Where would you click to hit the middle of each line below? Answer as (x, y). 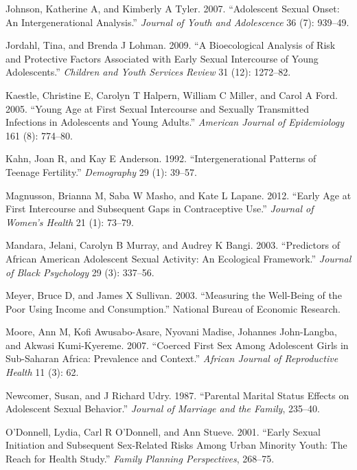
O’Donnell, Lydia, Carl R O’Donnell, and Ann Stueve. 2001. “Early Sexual (163, 431)
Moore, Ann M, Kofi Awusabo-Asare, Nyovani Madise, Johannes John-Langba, (171, 332)
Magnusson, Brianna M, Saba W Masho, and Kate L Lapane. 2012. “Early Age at (178, 195)
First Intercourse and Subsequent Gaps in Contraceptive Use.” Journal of (160, 209)
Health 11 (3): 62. (42, 372)
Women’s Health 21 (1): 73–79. (70, 222)
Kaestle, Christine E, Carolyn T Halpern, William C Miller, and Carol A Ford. (172, 94)
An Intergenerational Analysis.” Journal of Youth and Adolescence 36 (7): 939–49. (177, 22)
